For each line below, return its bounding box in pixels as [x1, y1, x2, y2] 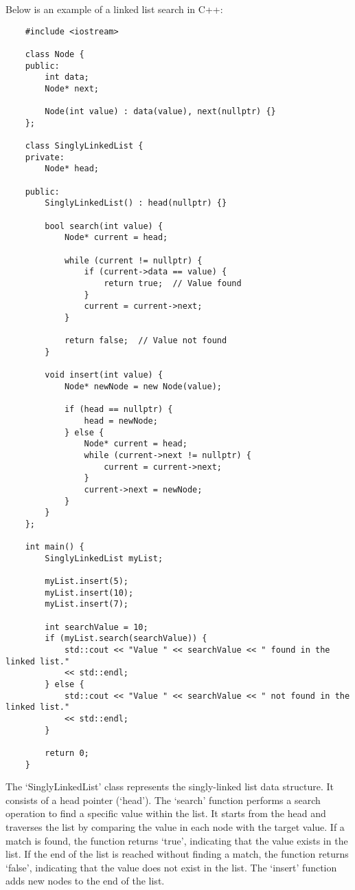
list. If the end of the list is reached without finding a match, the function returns [5, 847, 349, 861]
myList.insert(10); [45, 587, 134, 598]
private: [25, 152, 65, 162]
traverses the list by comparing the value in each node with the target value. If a [5, 820, 345, 834]
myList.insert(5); [45, 576, 128, 587]
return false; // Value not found [64, 336, 227, 346]
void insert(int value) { [45, 370, 163, 380]
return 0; [45, 748, 89, 758]
